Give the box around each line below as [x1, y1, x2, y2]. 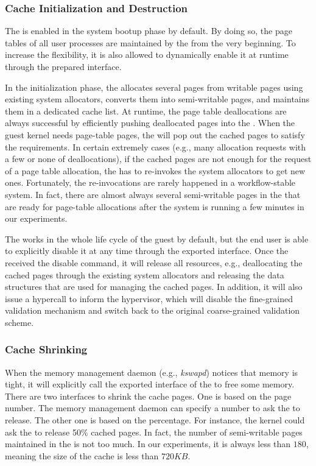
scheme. [5, 316, 34, 328]
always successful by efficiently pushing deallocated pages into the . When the [5, 116, 295, 129]
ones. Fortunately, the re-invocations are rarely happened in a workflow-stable [5, 176, 296, 189]
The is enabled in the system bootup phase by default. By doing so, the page [5, 24, 292, 37]
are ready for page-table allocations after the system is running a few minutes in [5, 200, 304, 213]
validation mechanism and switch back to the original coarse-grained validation [5, 304, 300, 317]
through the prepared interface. [5, 60, 122, 72]
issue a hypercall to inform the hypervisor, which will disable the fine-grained [5, 292, 293, 305]
